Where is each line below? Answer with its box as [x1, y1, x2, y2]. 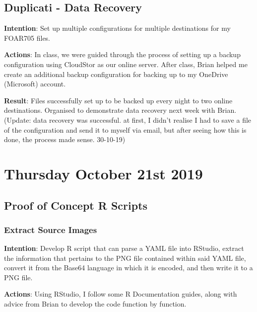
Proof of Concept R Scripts [4, 197, 148, 213]
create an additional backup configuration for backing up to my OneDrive [4, 69, 228, 79]
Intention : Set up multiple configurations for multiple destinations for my [4, 23, 231, 33]
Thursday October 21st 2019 [4, 163, 203, 183]
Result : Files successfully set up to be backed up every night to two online [4, 95, 233, 105]
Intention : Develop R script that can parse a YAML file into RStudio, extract [4, 243, 244, 253]
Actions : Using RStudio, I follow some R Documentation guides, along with [4, 289, 237, 299]
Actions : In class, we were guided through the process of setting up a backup [4, 49, 241, 60]
